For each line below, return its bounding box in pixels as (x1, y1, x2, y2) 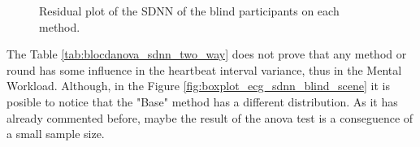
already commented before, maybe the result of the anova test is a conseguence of (6, 109, 414, 126)
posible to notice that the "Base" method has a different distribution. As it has (6, 93, 398, 110)
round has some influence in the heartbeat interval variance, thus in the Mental (6, 61, 402, 78)
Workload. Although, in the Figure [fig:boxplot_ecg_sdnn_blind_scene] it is (6, 77, 390, 94)
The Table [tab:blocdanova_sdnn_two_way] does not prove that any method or (6, 45, 407, 63)
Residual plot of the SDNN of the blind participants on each (39, 2, 340, 19)
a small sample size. (6, 125, 105, 142)
